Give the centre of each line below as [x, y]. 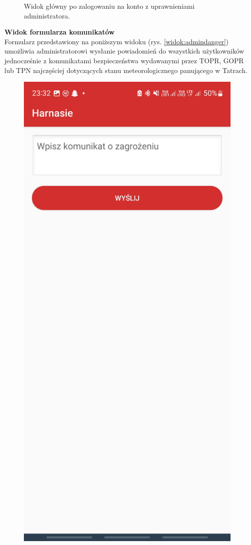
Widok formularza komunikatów [59, 32]
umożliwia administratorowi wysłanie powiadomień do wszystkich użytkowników [124, 51]
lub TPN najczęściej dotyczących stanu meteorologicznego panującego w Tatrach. [126, 70]
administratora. [47, 15]
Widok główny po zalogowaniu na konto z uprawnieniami [109, 6]
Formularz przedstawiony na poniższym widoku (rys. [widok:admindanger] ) [116, 41]
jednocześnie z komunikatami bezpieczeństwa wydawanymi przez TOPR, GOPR [124, 60]
